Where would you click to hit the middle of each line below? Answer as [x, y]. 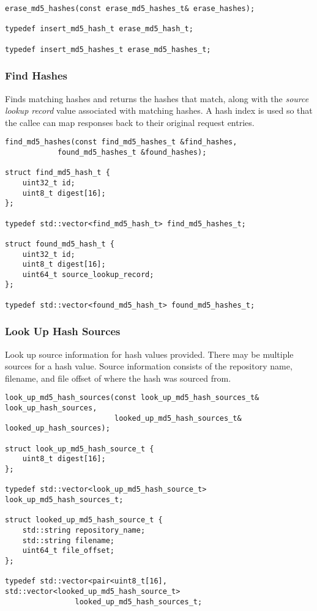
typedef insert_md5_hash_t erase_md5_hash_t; [99, 29]
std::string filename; [68, 540]
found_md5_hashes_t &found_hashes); [132, 152]
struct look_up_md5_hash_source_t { [80, 449]
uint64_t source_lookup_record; [88, 274]
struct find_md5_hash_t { [58, 173]
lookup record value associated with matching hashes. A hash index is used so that [159, 110]
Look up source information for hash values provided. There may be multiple [149, 354]
